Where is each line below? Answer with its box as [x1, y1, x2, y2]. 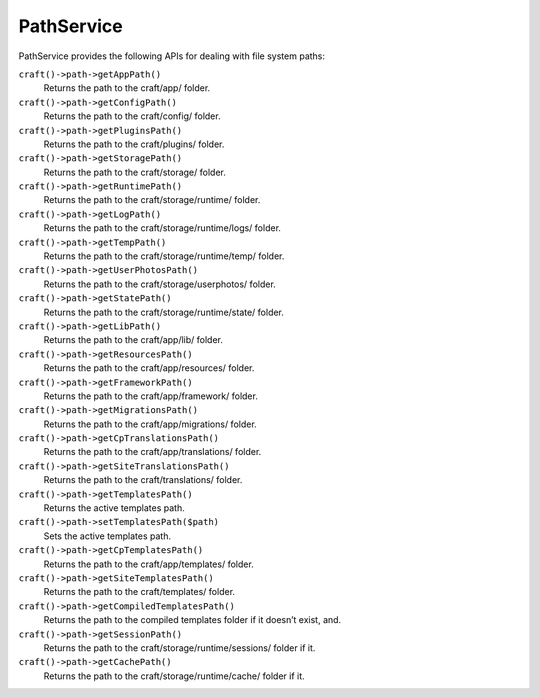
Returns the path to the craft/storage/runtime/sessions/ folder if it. [43, 641, 316, 654]
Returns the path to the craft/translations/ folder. [43, 474, 243, 486]
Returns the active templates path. [43, 502, 185, 514]
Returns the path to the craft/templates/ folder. [43, 586, 235, 598]
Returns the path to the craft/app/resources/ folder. [43, 362, 255, 374]
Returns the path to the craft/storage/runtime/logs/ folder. [43, 222, 282, 234]
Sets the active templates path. [43, 530, 172, 542]
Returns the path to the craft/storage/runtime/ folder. [43, 194, 261, 206]
